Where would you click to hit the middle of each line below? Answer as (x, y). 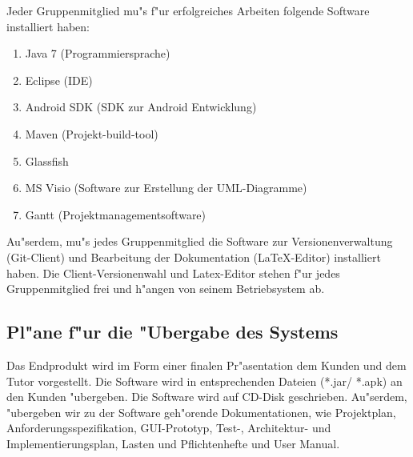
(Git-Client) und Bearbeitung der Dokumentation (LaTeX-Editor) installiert (194, 257)
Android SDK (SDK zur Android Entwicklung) (141, 107)
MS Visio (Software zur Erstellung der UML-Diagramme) (166, 188)
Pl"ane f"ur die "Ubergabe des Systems (172, 332)
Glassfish (47, 160)
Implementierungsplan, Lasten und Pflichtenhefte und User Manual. (173, 443)
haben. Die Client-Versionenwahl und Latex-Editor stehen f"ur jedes (173, 273)
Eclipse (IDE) (59, 80)
